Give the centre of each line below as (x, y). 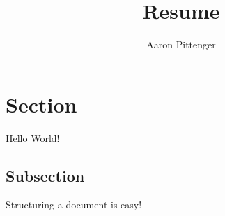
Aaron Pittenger (181, 44)
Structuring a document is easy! (74, 204)
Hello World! (33, 137)
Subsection (45, 175)
